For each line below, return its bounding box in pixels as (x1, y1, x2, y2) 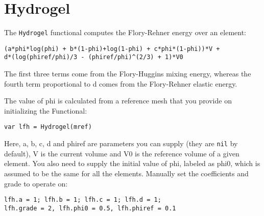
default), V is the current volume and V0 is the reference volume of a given (4, 148, 239, 158)
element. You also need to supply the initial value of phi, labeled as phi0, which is (4, 158, 260, 169)
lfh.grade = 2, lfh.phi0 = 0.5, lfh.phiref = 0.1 (4, 204, 176, 212)
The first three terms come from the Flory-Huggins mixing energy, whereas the (4, 68, 251, 79)
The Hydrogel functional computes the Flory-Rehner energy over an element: (4, 27, 247, 38)
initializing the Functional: (4, 105, 87, 116)
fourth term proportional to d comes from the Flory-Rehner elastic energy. (4, 78, 237, 89)
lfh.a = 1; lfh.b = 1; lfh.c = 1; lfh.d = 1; (4, 196, 161, 204)
